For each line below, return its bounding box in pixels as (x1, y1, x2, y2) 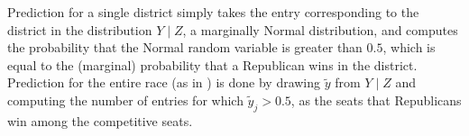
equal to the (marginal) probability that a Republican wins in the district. (7, 55, 418, 74)
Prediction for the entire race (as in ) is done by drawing (7, 73, 321, 92)
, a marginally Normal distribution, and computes (182, 20, 458, 39)
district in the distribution (7, 20, 152, 39)
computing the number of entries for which (7, 90, 244, 109)
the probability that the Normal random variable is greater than (7, 38, 363, 57)
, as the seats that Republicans (290, 90, 462, 109)
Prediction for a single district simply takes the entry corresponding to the (7, 3, 419, 21)
